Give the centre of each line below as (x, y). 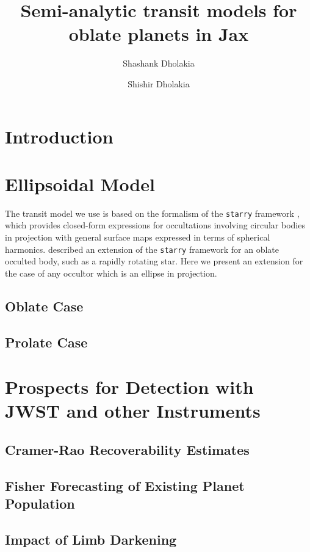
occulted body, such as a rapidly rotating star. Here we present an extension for (154, 261)
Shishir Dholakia (159, 83)
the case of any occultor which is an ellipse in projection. (111, 273)
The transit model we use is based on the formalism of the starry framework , (152, 213)
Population (40, 503)
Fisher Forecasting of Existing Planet (125, 485)
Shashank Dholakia (159, 63)
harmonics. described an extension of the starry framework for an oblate (142, 249)
